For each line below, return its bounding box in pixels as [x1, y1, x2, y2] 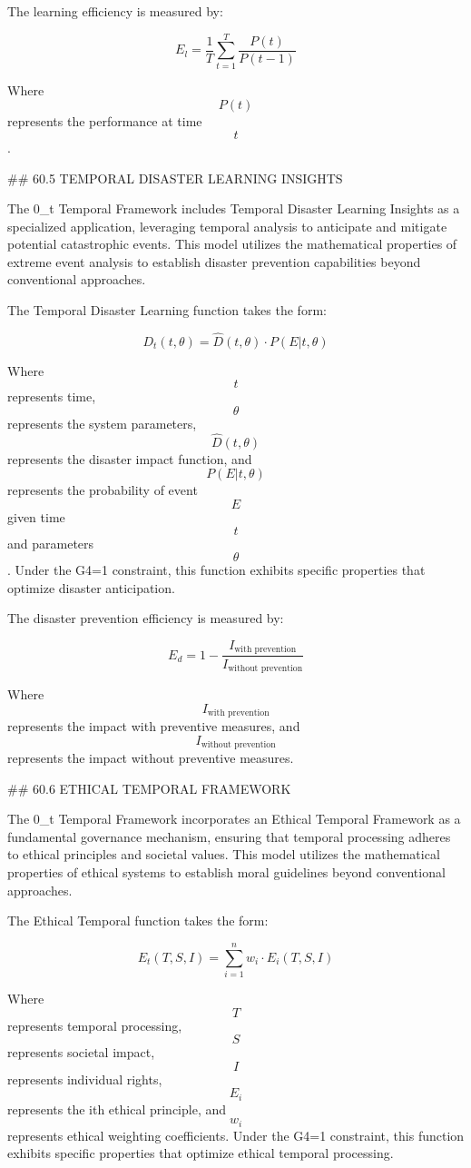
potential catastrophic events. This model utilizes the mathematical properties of [7, 234, 457, 253]
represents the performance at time [7, 112, 202, 131]
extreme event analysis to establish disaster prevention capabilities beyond [7, 252, 421, 271]
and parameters [7, 533, 94, 552]
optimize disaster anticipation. [7, 578, 175, 597]
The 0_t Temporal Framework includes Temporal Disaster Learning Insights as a [7, 199, 460, 218]
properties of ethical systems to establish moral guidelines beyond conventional [7, 863, 446, 882]
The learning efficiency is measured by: [7, 2, 223, 20]
